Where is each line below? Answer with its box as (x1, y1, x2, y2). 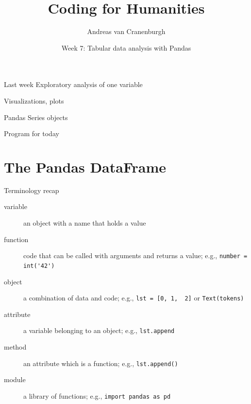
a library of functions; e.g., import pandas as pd (23, 390, 171, 401)
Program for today (4, 128, 59, 139)
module (4, 374, 26, 385)
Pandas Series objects (4, 112, 68, 122)
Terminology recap (4, 185, 59, 195)
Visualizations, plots (4, 95, 64, 105)
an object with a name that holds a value (23, 218, 146, 228)
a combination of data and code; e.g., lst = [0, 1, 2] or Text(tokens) (23, 293, 244, 303)
